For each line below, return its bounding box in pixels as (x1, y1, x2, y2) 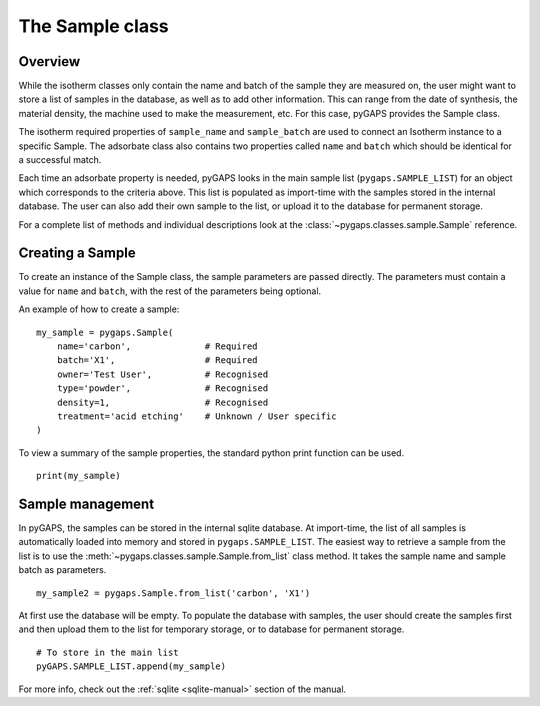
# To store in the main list (36, 646, 179, 658)
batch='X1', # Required (56, 355, 259, 366)
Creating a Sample (18, 245, 136, 262)
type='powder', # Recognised (56, 383, 269, 394)
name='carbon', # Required (56, 341, 259, 352)
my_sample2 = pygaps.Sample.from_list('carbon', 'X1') (36, 587, 311, 599)
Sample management (18, 495, 155, 512)
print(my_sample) (36, 470, 121, 482)
